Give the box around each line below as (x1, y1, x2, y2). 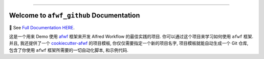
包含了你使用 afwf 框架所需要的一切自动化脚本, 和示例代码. (9, 47, 129, 53)
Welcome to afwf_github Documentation (9, 11, 140, 20)
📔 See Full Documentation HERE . (9, 24, 75, 30)
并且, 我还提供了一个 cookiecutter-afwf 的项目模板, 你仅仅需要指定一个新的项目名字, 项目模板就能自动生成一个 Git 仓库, (9, 40, 249, 46)
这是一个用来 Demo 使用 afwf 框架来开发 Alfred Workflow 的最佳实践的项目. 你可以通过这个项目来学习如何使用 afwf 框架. (9, 33, 254, 39)
